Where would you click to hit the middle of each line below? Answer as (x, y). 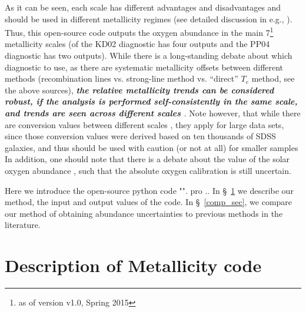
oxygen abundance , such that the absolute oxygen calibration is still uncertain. (148, 170)
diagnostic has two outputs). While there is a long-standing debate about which (149, 56)
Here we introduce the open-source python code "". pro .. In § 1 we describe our (149, 190)
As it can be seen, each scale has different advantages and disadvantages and (143, 7)
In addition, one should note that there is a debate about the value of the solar (147, 159)
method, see (273, 78)
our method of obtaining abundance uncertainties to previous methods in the (144, 213)
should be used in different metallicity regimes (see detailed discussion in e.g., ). (149, 19)
